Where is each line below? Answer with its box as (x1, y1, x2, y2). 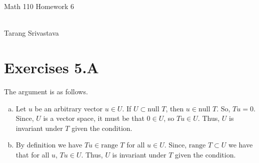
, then (165, 103, 184, 113)
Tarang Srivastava (4, 28, 59, 38)
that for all (15, 149, 49, 159)
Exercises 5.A (4, 57, 99, 77)
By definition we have (15, 139, 82, 150)
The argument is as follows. (4, 86, 88, 96)
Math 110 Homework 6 (4, 1, 74, 11)
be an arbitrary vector (34, 103, 103, 113)
